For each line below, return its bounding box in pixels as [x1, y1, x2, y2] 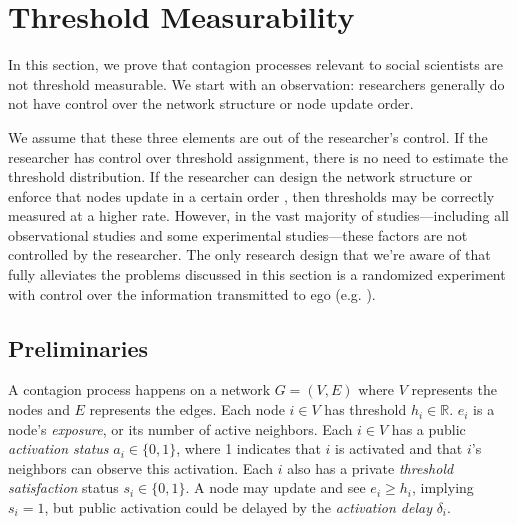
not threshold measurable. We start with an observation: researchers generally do [8, 73, 505, 94]
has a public [391, 418, 466, 439]
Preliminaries [8, 332, 149, 363]
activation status [8, 438, 109, 459]
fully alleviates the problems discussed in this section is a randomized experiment [8, 264, 506, 285]
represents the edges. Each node [89, 399, 285, 420]
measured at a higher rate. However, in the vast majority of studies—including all [8, 205, 510, 226]
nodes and [8, 399, 70, 420]
